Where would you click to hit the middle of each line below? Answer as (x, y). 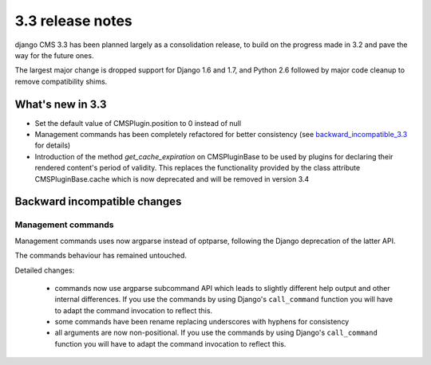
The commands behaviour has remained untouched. (101, 256)
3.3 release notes (74, 21)
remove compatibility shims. (61, 81)
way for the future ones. (54, 55)
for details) (53, 145)
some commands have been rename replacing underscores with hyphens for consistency (202, 322)
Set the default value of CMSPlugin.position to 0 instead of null (138, 123)
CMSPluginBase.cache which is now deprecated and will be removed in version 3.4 (172, 179)
